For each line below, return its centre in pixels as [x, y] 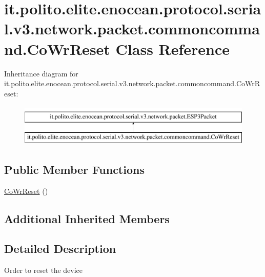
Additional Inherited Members [87, 218]
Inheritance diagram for [41, 73]
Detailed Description [60, 249]
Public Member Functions [74, 169]
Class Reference [173, 48]
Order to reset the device [44, 270]
